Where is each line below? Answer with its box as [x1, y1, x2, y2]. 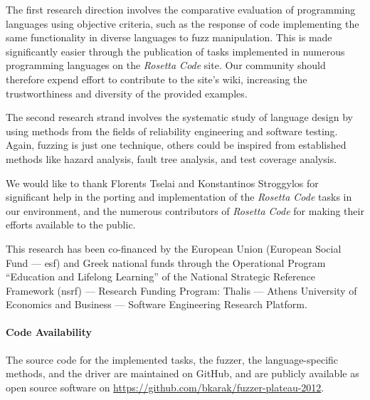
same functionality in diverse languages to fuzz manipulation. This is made [6, 30, 332, 45]
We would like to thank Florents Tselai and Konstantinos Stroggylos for [6, 175, 319, 190]
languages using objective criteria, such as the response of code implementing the [6, 16, 359, 31]
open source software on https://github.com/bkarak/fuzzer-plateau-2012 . [6, 379, 324, 394]
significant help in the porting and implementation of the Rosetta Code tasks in [6, 189, 352, 204]
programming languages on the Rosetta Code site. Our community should [6, 58, 326, 73]
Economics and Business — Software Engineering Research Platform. [6, 297, 307, 312]
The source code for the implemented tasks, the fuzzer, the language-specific [6, 352, 339, 367]
